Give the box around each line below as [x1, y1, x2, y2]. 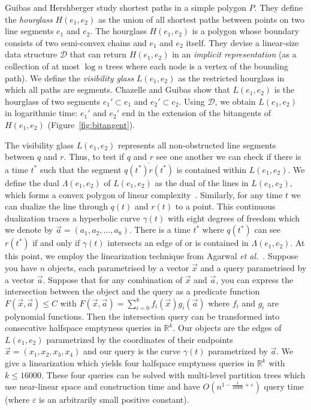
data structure [5, 48, 58, 60]
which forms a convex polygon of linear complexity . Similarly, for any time [5, 188, 283, 201]
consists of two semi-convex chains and [5, 36, 147, 48]
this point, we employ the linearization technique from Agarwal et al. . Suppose [5, 250, 298, 262]
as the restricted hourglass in [178, 71, 285, 84]
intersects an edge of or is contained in [107, 236, 249, 249]
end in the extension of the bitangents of [122, 107, 271, 119]
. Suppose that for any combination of [43, 273, 183, 286]
